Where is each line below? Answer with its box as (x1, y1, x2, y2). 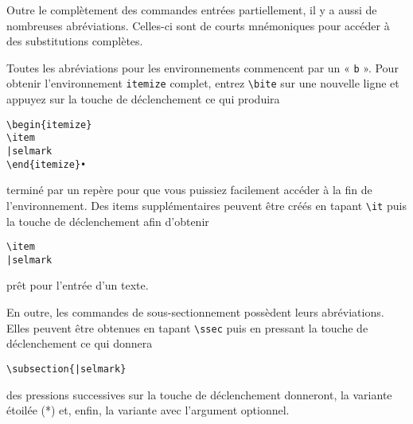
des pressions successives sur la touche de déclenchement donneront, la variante (6, 386, 392, 403)
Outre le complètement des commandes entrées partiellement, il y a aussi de (6, 2, 377, 18)
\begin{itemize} (6, 119, 92, 130)
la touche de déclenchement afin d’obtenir (6, 212, 209, 229)
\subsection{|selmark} (6, 363, 127, 375)
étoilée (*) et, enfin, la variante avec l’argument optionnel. (6, 402, 290, 418)
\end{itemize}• (6, 158, 87, 170)
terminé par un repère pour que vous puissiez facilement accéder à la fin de (6, 181, 372, 198)
